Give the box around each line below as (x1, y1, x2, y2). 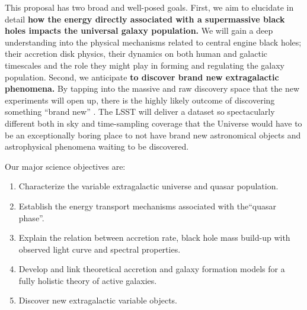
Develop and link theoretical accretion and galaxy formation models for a (18, 263, 285, 275)
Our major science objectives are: (5, 160, 126, 172)
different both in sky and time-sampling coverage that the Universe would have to (5, 117, 302, 129)
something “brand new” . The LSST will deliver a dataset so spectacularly (5, 105, 275, 118)
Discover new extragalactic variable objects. (18, 294, 178, 306)
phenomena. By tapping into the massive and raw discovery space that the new (5, 82, 300, 95)
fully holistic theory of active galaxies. (18, 274, 157, 286)
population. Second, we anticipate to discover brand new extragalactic (5, 70, 279, 83)
